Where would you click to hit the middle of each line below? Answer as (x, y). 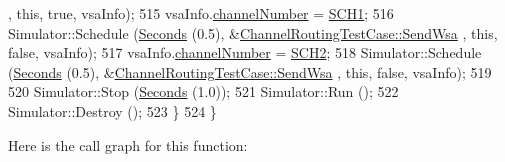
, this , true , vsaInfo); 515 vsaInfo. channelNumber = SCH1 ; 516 (201, 13)
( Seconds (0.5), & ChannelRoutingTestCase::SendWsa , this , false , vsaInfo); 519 (250, 71)
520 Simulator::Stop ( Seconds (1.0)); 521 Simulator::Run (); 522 (203, 91)
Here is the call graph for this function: (128, 144)
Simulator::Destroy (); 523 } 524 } (112, 110)
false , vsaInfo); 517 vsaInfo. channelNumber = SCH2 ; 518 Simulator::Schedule (245, 52)
